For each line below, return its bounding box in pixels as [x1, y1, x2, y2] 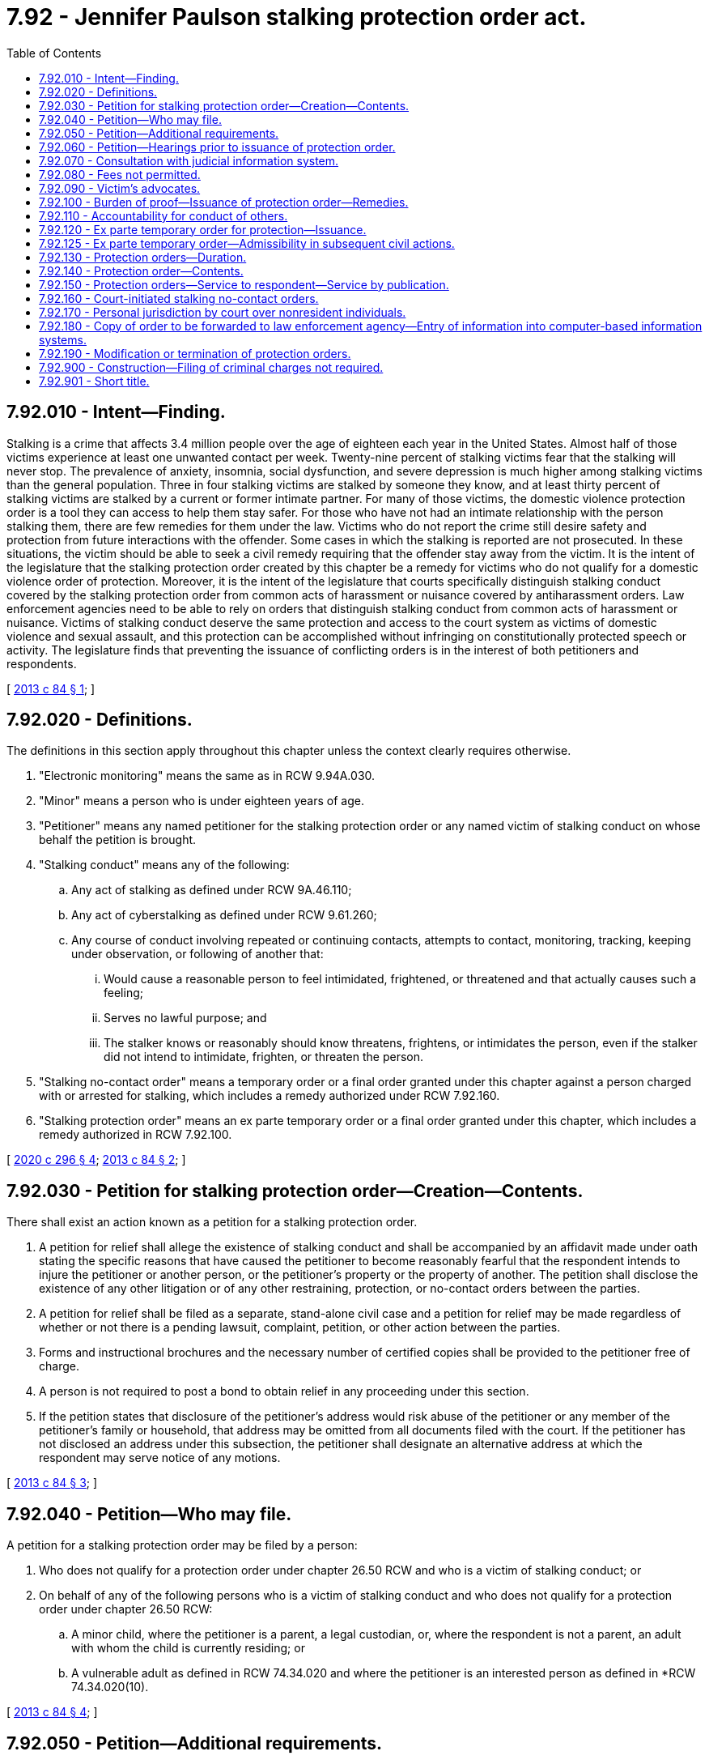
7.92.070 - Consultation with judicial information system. [39, 153, 339, 168]
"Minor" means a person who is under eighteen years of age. [39, 794, 364, 808]
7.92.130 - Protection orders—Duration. [39, 249, 247, 264]
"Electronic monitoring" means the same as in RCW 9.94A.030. [39, 769, 376, 783]
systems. [39, 332, 87, 347]
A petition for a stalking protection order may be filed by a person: [6, 1538, 358, 1553]
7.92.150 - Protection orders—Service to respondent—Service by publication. [39, 277, 449, 292]
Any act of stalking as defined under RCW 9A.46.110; [71, 883, 352, 897]
